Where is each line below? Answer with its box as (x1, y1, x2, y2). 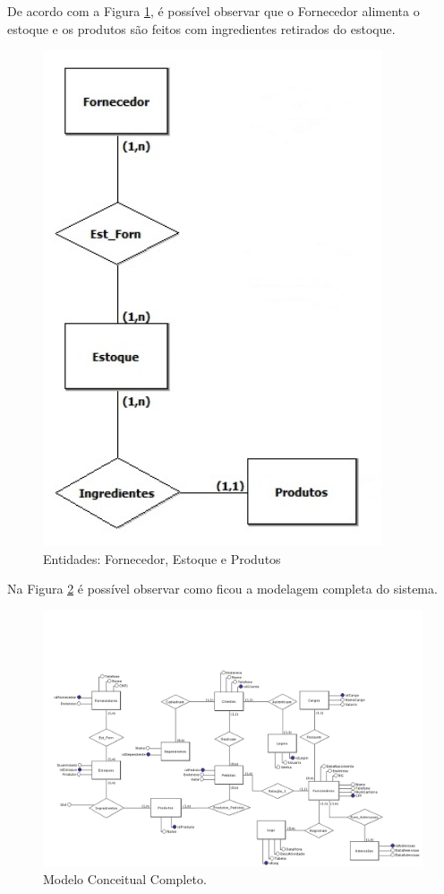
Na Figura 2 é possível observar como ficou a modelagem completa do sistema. (7, 579, 438, 598)
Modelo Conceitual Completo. (43, 870, 207, 889)
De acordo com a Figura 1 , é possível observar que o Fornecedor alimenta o (7, 2, 420, 20)
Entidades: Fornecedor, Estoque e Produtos (43, 549, 281, 568)
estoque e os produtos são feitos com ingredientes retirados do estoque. (7, 19, 396, 38)
